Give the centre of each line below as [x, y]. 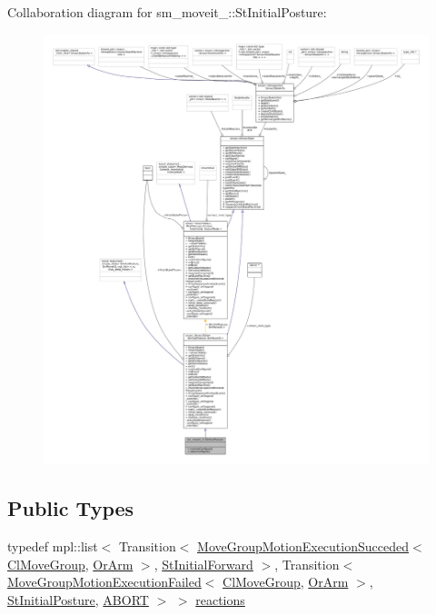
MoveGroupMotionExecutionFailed [104, 582]
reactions [220, 599]
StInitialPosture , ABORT [78, 599]
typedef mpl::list [53, 546]
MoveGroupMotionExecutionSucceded [303, 546]
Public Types [71, 508]
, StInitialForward [203, 564]
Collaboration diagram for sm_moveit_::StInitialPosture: [167, 12]
